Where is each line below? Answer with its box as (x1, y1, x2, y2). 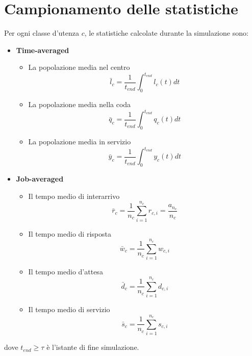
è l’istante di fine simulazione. (46, 342, 139, 352)
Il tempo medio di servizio (28, 303, 110, 314)
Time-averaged (16, 44, 69, 55)
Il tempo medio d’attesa (28, 266, 103, 276)
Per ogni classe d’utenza (4, 28, 79, 38)
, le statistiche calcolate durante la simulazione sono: (84, 28, 248, 38)
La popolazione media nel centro (28, 62, 130, 72)
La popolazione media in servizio (28, 136, 131, 147)
